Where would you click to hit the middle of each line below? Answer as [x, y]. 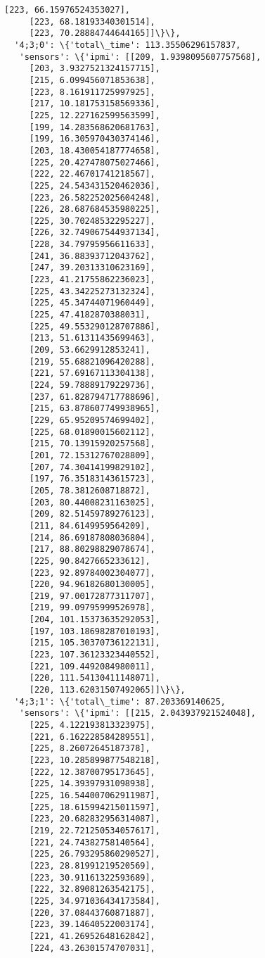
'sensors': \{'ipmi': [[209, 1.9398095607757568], [140, 57]
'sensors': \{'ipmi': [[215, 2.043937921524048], [137, 713]
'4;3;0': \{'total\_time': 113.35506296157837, [128, 45]
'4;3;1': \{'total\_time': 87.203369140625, [120, 701]
